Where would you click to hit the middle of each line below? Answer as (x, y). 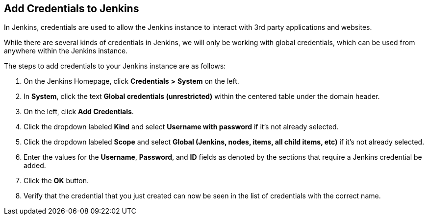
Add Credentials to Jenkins (72, 9)
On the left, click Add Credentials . (79, 112)
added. (35, 166)
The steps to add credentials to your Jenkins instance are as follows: (115, 66)
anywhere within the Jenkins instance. (66, 51)
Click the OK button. (56, 181)
